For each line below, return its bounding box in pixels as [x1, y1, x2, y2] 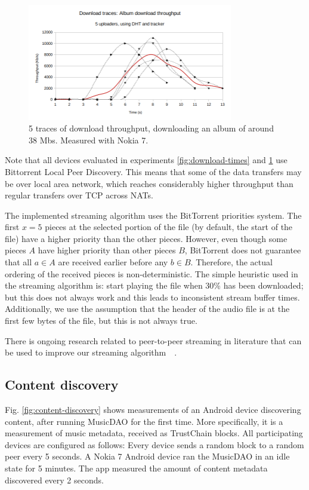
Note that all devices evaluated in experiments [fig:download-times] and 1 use [5, 154, 288, 166]
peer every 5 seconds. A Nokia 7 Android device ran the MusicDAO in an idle [5, 450, 290, 463]
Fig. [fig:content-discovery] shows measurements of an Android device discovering [5, 403, 301, 416]
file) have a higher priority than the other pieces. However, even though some [5, 232, 288, 244]
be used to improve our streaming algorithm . [5, 346, 177, 359]
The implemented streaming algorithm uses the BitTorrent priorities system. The [5, 209, 302, 221]
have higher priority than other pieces [38, 244, 176, 256]
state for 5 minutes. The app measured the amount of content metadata [5, 461, 268, 474]
